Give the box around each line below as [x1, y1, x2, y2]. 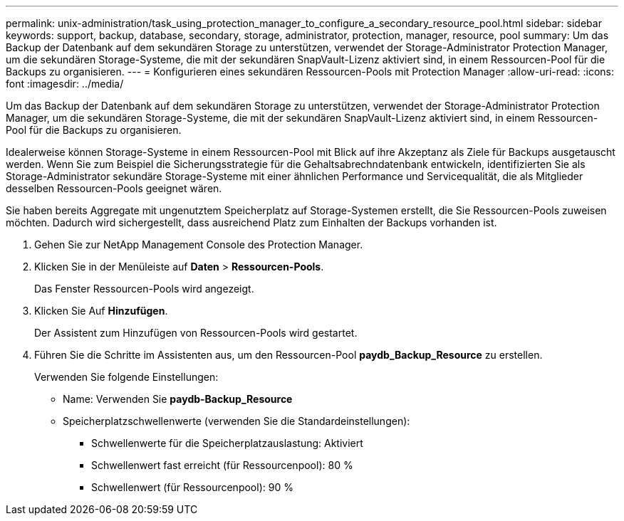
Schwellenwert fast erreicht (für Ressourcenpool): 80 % [91, 459, 353, 471]
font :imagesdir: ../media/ [6, 78, 124, 90]
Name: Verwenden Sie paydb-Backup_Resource [63, 393, 293, 405]
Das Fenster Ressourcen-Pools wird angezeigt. [34, 283, 254, 295]
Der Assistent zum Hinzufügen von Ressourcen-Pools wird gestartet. [34, 327, 358, 339]
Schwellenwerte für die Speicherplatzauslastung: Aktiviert [91, 437, 363, 449]
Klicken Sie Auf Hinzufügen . [34, 305, 168, 317]
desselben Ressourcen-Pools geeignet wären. [6, 182, 222, 194]
